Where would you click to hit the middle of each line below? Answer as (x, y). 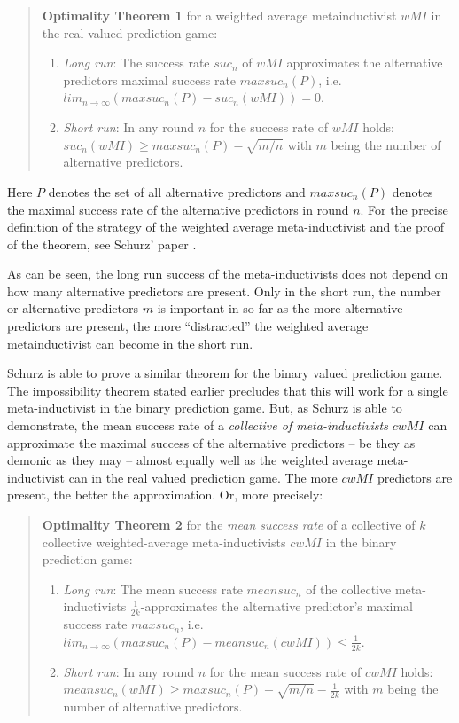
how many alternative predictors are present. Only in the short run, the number (224, 291)
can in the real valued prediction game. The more (203, 477)
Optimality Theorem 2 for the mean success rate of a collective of (229, 525)
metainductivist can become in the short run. (130, 343)
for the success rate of (269, 126)
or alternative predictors (73, 308)
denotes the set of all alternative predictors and (177, 191)
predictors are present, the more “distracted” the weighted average (188, 326)
